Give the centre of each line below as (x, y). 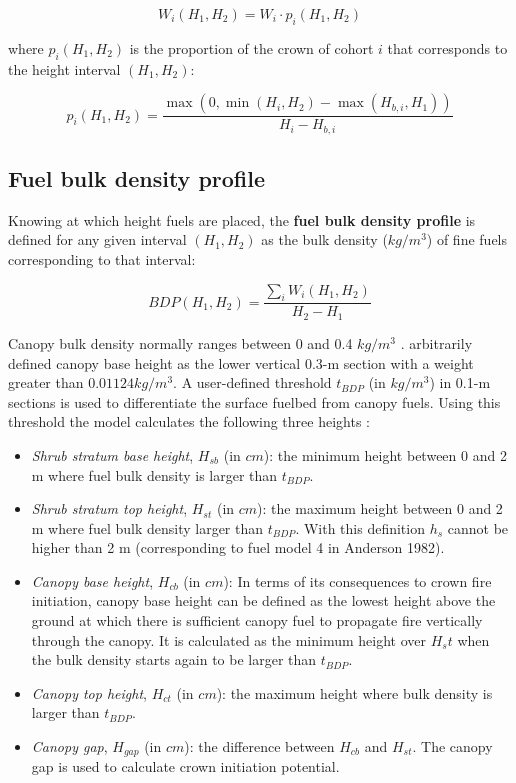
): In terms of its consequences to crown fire (357, 580)
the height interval (64, 68)
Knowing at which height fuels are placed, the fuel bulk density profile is (242, 219)
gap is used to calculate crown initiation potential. (185, 766)
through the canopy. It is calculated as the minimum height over (228, 639)
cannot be (478, 527)
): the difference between (259, 746)
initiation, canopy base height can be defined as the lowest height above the (263, 600)
